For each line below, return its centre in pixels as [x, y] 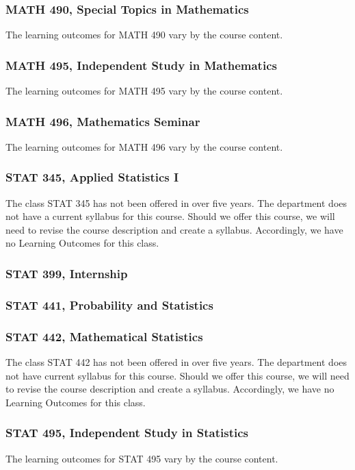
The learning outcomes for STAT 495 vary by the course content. [142, 458]
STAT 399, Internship [67, 273]
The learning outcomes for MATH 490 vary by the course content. [144, 35]
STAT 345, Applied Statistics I [92, 177]
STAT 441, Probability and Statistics [109, 305]
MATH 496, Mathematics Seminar [103, 121]
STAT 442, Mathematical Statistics [104, 336]
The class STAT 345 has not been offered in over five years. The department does [176, 202]
